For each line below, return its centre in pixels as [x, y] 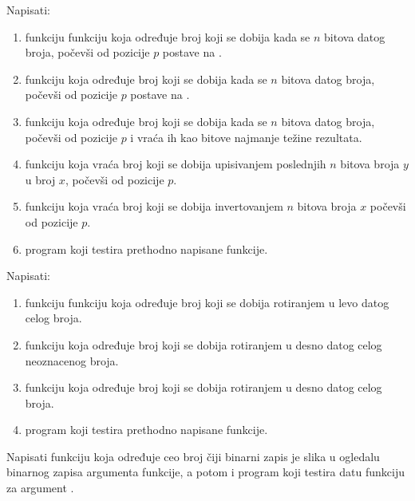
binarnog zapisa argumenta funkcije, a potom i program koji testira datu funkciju [206, 472]
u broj [40, 179]
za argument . [40, 488]
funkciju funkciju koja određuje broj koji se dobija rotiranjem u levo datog [207, 302]
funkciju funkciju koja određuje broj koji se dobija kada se [168, 36]
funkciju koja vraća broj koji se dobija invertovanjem [154, 206]
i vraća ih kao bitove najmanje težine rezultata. [246, 137]
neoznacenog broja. [72, 360]
